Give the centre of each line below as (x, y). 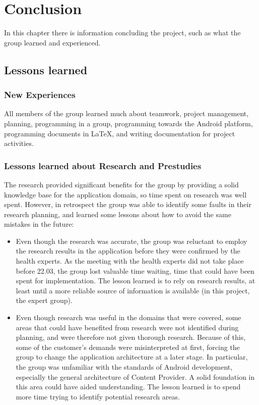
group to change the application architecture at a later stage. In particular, (132, 357)
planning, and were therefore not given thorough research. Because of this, (131, 337)
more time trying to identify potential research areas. (98, 396)
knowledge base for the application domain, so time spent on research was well (125, 194)
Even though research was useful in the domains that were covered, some (128, 317)
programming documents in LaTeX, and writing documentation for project (120, 133)
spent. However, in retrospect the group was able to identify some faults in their (128, 204)
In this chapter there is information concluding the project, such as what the (122, 33)
